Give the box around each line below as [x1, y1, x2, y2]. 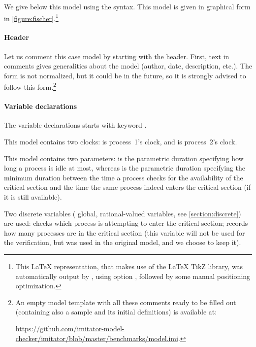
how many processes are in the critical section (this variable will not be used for [4, 227, 245, 238]
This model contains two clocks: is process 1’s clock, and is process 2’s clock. [4, 137, 237, 147]
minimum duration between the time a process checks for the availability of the [4, 172, 243, 182]
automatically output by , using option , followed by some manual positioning [15, 271, 251, 281]
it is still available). [4, 192, 62, 202]
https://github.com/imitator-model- [15, 323, 125, 333]
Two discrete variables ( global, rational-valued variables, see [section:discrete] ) [4, 208, 241, 218]
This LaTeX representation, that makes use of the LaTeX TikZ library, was [15, 261, 243, 271]
